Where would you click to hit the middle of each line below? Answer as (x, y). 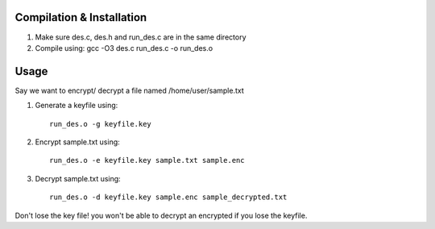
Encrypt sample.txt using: (77, 142)
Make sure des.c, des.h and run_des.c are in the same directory (141, 37)
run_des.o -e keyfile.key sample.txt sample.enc (147, 160)
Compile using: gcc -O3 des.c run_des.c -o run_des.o (124, 48)
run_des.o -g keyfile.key (101, 124)
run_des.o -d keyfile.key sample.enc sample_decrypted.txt (168, 197)
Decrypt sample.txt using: (78, 178)
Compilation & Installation (81, 17)
